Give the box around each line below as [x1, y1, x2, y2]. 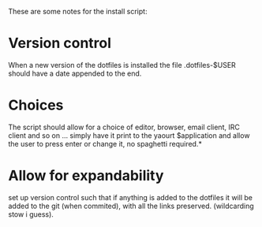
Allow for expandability [8, 167, 164, 184]
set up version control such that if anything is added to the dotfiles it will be [8, 192, 253, 202]
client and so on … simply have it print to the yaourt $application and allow [8, 130, 250, 140]
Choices [8, 96, 64, 114]
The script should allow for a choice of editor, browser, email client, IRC [8, 122, 241, 132]
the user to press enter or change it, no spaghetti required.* [8, 139, 203, 148]
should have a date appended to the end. [8, 69, 142, 78]
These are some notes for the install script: [8, 7, 148, 16]
